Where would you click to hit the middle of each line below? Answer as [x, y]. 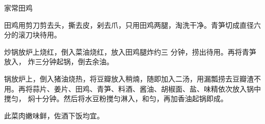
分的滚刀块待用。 [33, 35]
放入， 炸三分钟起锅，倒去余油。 [59, 61]
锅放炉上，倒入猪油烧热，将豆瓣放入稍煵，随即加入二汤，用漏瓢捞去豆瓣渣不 [132, 78]
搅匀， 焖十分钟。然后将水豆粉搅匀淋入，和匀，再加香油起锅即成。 [116, 98]
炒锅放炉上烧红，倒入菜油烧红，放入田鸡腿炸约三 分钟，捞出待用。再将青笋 [130, 51]
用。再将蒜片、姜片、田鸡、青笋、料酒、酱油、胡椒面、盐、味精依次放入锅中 [132, 88]
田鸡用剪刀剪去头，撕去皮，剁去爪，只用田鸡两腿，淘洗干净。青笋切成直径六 [132, 25]
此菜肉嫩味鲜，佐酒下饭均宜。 [54, 115]
